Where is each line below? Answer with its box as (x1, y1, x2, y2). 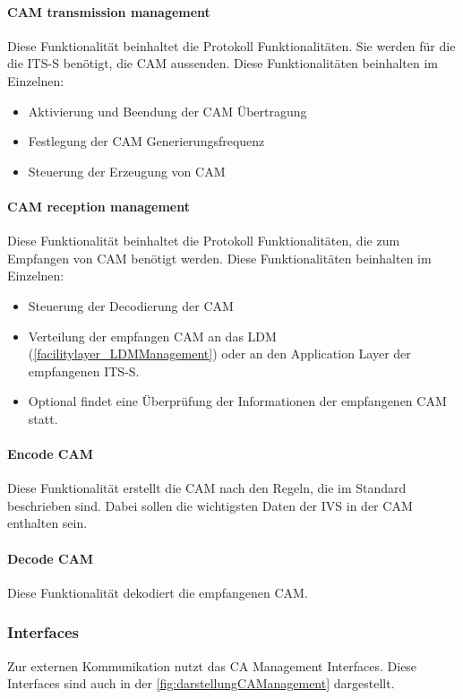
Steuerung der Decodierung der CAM (28, 296, 234, 315)
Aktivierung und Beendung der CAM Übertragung (28, 101, 307, 120)
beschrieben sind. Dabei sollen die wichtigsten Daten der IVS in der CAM (7, 496, 413, 514)
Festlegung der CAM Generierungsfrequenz (28, 132, 265, 151)
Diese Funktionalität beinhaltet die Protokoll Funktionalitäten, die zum (7, 231, 400, 250)
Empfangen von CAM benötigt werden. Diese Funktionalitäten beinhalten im (7, 248, 432, 267)
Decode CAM (7, 548, 94, 567)
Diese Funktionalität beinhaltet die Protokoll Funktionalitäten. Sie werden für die (7, 36, 456, 55)
